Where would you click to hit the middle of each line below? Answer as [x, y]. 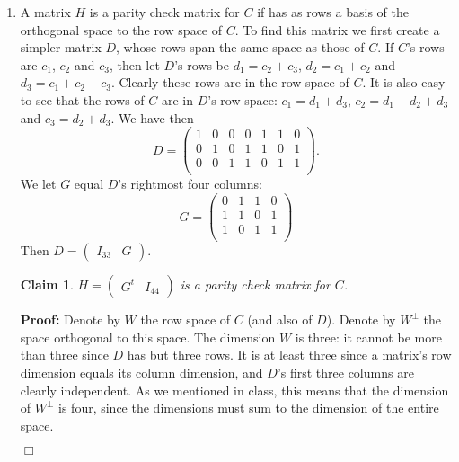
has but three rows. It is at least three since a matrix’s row [289, 355]
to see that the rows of [82, 99]
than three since [64, 355]
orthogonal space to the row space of [121, 29]
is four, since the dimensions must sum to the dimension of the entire [249, 408]
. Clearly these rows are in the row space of [230, 82]
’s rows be [202, 64]
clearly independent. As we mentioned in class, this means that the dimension [234, 390]
